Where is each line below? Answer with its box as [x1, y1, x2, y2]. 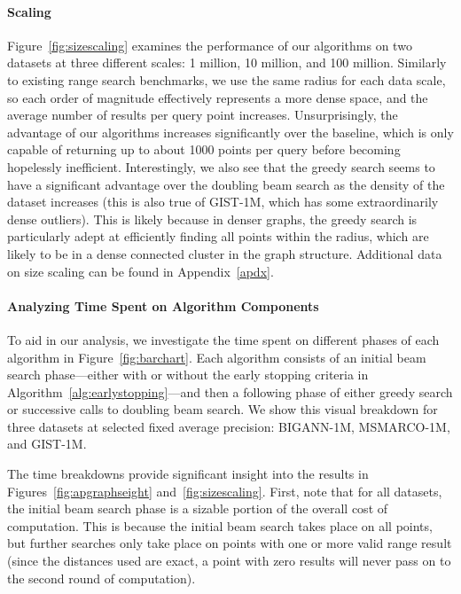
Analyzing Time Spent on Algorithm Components [7, 296, 319, 315]
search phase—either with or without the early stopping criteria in [7, 365, 369, 384]
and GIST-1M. [7, 434, 87, 453]
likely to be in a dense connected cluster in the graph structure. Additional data [7, 244, 442, 262]
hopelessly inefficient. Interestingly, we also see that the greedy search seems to [7, 157, 435, 176]
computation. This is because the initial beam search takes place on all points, [7, 516, 433, 535]
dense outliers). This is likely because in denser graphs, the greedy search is [7, 209, 418, 228]
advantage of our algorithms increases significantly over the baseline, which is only [7, 122, 454, 141]
